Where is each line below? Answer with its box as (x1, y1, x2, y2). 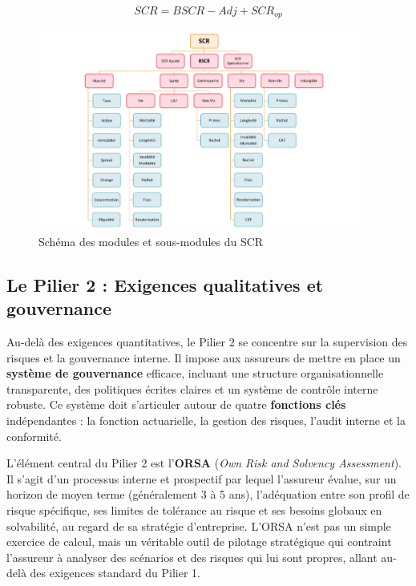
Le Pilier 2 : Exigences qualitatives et (6, 272, 324, 297)
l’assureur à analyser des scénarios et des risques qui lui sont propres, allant (6, 548, 378, 565)
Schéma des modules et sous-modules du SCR (38, 232, 264, 249)
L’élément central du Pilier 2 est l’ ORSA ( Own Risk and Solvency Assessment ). (6, 455, 402, 471)
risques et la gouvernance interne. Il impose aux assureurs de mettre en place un (6, 349, 401, 366)
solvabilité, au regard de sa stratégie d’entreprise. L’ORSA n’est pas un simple (6, 517, 391, 534)
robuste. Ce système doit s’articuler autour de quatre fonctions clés (6, 396, 346, 413)
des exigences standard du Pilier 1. (30, 564, 201, 581)
